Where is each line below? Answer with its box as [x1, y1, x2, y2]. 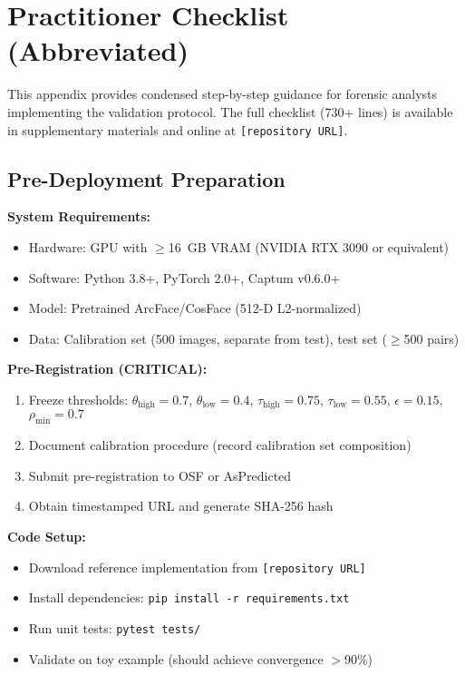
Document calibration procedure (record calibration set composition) [28, 435, 412, 455]
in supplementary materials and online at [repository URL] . [7, 120, 348, 139]
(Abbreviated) [7, 32, 189, 69]
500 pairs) [403, 328, 460, 347]
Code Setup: [7, 526, 86, 545]
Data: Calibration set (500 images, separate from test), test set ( [28, 328, 387, 347]
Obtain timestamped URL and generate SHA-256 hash [28, 496, 334, 515]
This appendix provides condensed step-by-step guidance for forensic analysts [7, 84, 438, 103]
